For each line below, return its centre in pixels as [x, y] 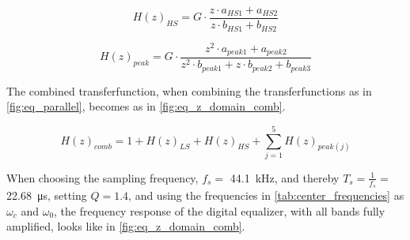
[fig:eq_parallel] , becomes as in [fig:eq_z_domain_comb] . [146, 106]
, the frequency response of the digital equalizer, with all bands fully [220, 210]
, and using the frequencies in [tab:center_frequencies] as [266, 195]
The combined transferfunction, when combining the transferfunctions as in [189, 90]
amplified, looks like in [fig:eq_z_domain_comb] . [126, 226]
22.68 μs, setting [47, 195]
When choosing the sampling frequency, [102, 177]
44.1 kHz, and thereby [285, 177]
